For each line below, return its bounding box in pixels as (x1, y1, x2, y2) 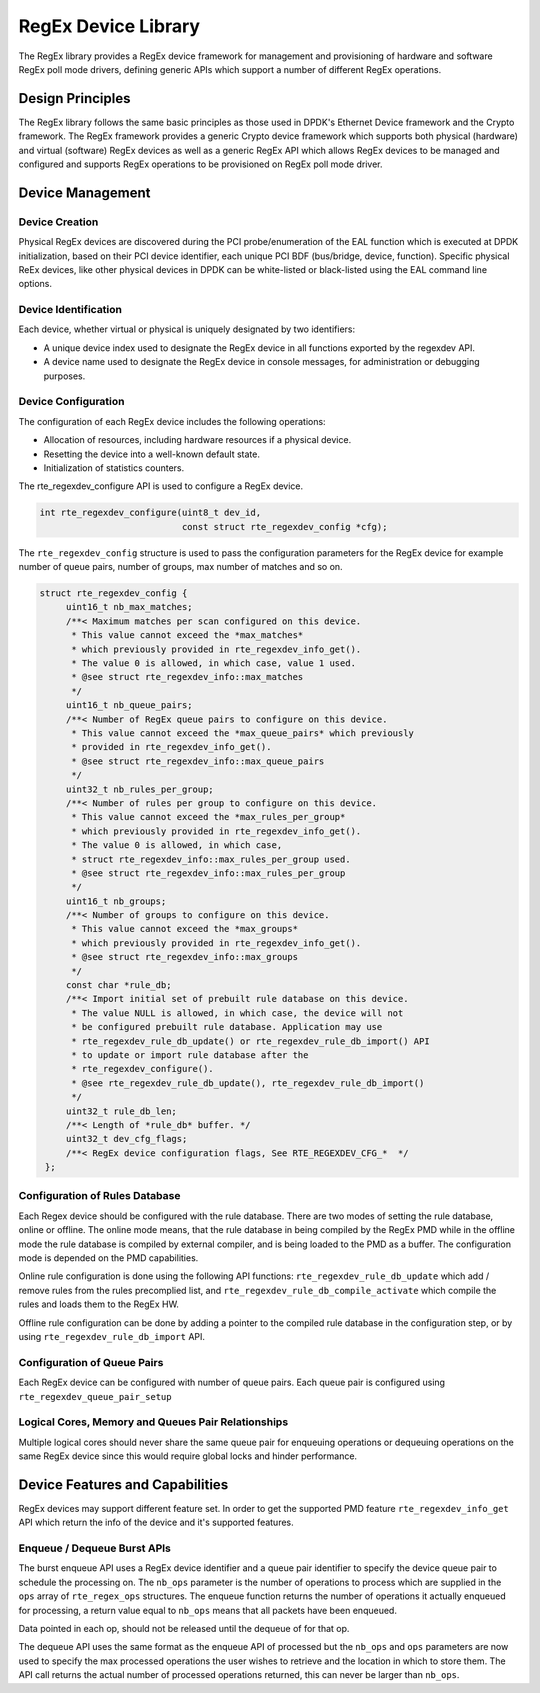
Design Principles (18, 90, 131, 107)
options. (18, 278, 53, 290)
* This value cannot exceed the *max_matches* (71, 630, 304, 641)
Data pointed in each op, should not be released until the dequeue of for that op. (18, 1623, 350, 1635)
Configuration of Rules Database (18, 1189, 181, 1203)
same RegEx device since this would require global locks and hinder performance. (18, 1450, 358, 1462)
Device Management (18, 184, 151, 201)
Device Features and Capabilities (18, 1476, 229, 1493)
